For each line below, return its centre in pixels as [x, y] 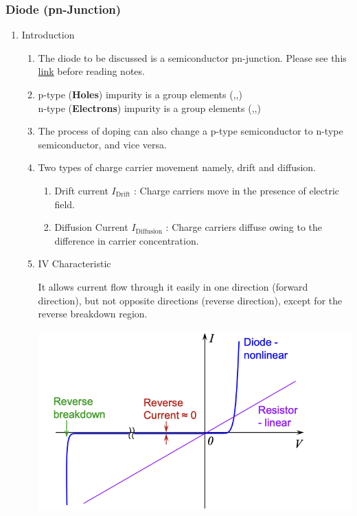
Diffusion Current [91, 227]
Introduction [48, 35]
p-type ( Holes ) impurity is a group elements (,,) [140, 94]
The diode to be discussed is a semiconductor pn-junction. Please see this [192, 57]
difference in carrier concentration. [127, 240]
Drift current [81, 190]
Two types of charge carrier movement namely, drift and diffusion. [177, 167]
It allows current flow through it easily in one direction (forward [173, 286]
